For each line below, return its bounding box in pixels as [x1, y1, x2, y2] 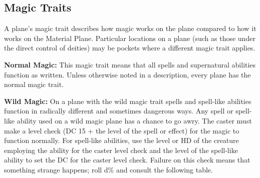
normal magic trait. [4, 79, 64, 89]
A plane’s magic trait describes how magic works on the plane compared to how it [4, 23, 256, 33]
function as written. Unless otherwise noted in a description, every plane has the [4, 69, 251, 79]
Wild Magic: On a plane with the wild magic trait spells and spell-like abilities [4, 95, 251, 106]
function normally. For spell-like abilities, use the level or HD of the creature [4, 135, 239, 145]
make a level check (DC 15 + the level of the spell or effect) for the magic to [4, 125, 239, 135]
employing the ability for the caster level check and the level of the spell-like [4, 144, 238, 155]
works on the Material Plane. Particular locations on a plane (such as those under [4, 32, 255, 43]
